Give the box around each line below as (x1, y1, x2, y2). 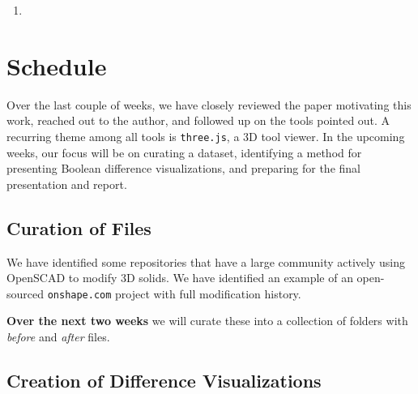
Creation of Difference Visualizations (6, 367, 322, 392)
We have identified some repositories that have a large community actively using (6, 253, 405, 270)
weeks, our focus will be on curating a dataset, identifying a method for (6, 143, 362, 161)
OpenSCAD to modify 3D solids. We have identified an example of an (6, 269, 353, 286)
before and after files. (6, 328, 110, 345)
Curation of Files (6, 215, 151, 240)
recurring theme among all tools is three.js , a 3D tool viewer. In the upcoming (6, 127, 405, 144)
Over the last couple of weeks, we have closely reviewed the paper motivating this (6, 96, 412, 113)
